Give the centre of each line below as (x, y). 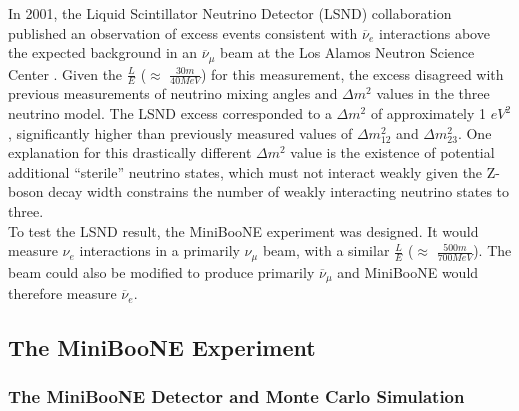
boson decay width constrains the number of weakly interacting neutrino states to (259, 191)
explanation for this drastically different (130, 152)
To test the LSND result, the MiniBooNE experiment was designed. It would (243, 230)
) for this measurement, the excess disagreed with (352, 73)
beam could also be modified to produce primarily (161, 271)
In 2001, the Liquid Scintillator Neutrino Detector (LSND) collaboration (230, 13)
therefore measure (62, 293)
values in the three (433, 93)
